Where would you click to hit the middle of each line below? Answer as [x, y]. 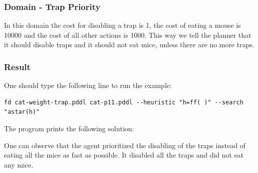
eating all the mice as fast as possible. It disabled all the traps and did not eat [124, 155]
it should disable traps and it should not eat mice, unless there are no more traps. [129, 44]
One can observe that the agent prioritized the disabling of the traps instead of [125, 145]
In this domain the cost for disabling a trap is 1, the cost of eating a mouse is [123, 25]
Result [17, 66]
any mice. [19, 164]
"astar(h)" [22, 112]
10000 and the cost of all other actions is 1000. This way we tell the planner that [128, 35]
